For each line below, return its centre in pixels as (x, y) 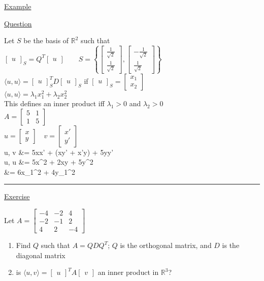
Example (18, 6)
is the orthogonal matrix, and (166, 245)
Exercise (17, 196)
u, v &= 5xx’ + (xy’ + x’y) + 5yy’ (59, 152)
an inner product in (128, 272)
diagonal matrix (41, 255)
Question (18, 23)
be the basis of (46, 40)
